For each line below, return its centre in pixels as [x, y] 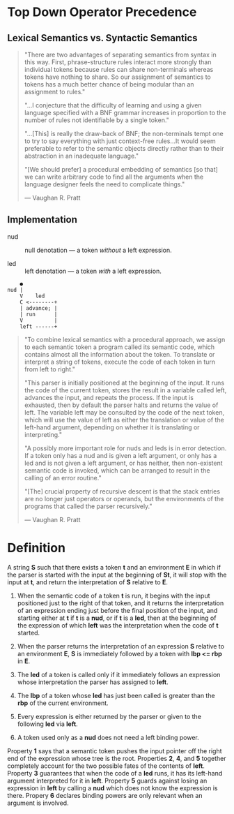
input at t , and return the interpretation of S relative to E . [88, 582]
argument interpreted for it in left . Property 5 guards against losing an [107, 780]
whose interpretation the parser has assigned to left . [93, 682]
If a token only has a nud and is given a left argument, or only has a [120, 455]
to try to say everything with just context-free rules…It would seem [120, 141]
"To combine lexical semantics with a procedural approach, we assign [125, 339]
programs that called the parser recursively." [88, 506]
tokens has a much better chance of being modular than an [109, 84]
